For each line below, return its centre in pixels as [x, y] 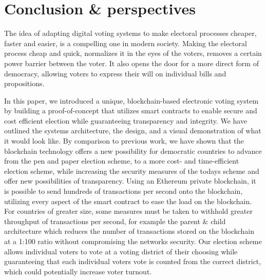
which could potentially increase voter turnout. [78, 271]
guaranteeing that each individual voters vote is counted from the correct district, [133, 261]
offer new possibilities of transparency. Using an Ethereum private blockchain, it [130, 181]
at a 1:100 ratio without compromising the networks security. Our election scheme [133, 241]
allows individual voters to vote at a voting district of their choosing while [121, 251]
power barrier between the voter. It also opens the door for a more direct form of [131, 63]
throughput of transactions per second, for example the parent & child [115, 221]
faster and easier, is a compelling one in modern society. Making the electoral [126, 43]
